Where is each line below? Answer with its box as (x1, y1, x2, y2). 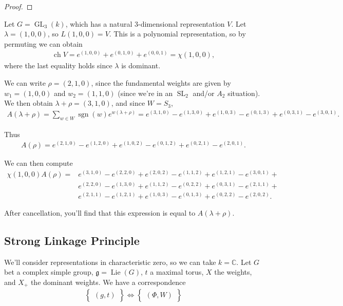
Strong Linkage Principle (4, 233, 140, 248)
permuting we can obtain (4, 38, 83, 49)
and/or (193, 87, 215, 98)
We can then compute (4, 158, 73, 168)
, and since (111, 98, 145, 108)
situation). (227, 87, 260, 98)
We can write (4, 78, 46, 88)
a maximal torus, (150, 266, 204, 277)
